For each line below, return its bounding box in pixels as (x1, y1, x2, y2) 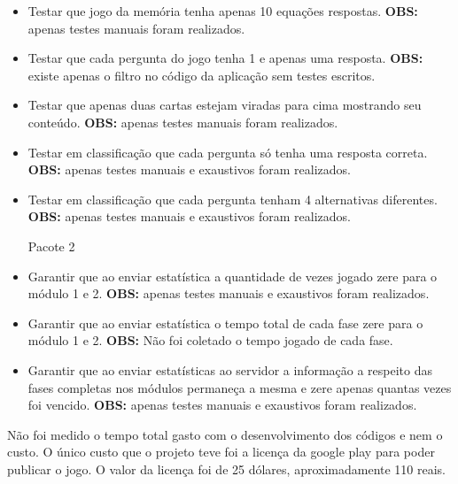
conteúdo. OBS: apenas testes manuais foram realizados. (27, 112, 338, 131)
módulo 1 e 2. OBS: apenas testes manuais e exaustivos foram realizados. (27, 284, 430, 303)
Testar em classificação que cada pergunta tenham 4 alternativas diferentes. (27, 189, 438, 208)
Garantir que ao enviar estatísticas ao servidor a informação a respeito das (27, 360, 432, 379)
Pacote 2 (27, 236, 75, 255)
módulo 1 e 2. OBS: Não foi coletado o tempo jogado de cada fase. (27, 331, 393, 350)
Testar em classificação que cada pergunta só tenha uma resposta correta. (27, 142, 428, 161)
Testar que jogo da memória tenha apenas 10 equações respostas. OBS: (27, 2, 418, 19)
